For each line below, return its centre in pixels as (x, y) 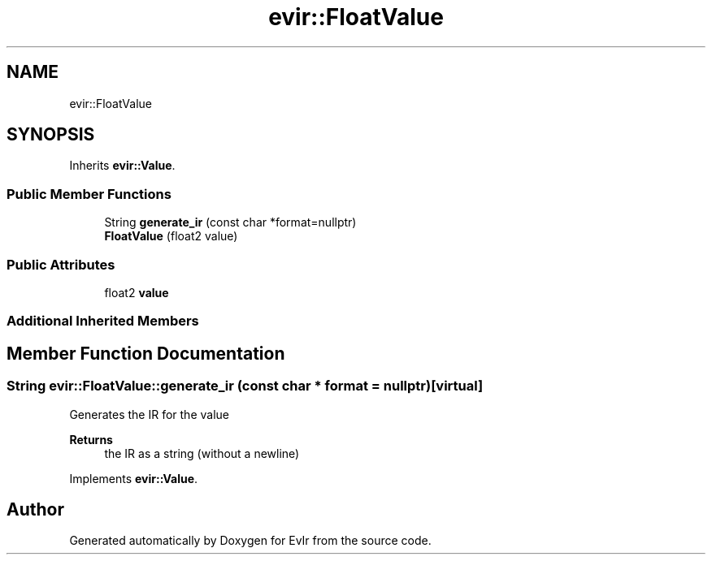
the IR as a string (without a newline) (202, 453)
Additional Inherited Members (103, 321)
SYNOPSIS (51, 135)
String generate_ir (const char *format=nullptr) (230, 222)
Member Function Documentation (146, 353)
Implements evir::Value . (134, 478)
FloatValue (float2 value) (171, 236)
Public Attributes (61, 264)
